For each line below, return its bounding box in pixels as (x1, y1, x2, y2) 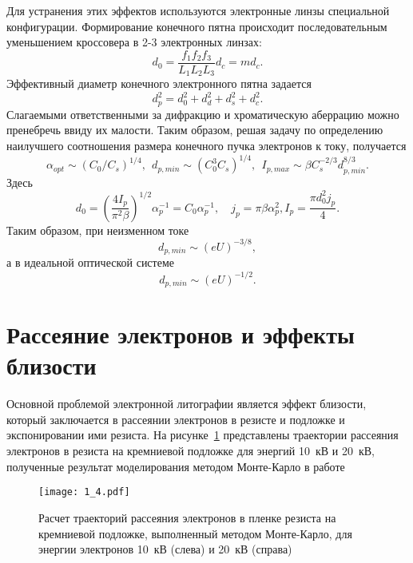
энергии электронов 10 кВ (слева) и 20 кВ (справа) (38, 541, 292, 557)
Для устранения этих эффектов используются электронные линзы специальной (6, 2, 390, 18)
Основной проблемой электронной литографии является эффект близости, (6, 395, 367, 412)
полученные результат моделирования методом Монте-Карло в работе (6, 458, 345, 474)
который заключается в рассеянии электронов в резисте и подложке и (6, 410, 345, 427)
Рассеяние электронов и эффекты (6, 318, 355, 351)
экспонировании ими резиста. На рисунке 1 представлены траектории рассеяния (6, 426, 399, 443)
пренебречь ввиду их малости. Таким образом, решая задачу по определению (6, 121, 383, 138)
